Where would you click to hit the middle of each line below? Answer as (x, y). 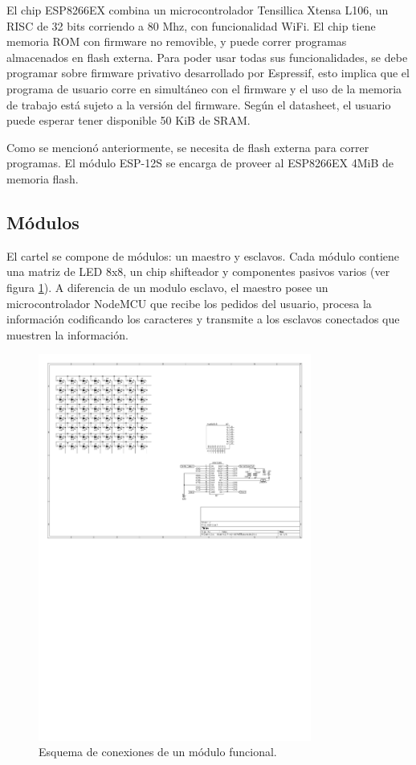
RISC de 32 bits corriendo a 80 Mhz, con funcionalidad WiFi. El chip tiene (191, 25)
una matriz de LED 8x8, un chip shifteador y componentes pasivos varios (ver (198, 271)
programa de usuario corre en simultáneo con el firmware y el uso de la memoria (204, 88)
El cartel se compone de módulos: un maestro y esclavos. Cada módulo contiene (203, 255)
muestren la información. (67, 334)
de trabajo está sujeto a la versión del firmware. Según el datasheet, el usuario (199, 104)
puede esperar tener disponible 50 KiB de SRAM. (128, 120)
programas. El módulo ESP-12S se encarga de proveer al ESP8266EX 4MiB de (200, 163)
